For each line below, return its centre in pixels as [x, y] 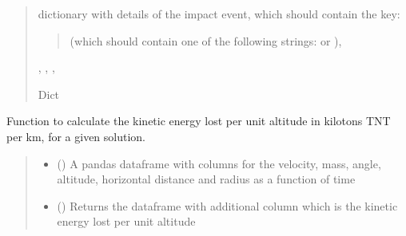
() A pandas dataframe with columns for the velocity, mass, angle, [219, 163]
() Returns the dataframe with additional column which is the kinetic [227, 205]
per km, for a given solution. [76, 136]
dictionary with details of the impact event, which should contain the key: [219, 14]
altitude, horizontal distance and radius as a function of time [206, 179]
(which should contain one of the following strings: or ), [206, 40]
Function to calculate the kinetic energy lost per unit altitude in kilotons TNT [199, 121]
